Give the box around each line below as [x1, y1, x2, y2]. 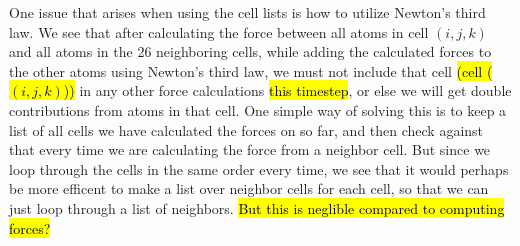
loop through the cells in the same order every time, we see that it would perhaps [9, 158, 509, 179]
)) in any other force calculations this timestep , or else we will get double [63, 80, 512, 101]
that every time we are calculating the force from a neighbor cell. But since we [9, 139, 491, 160]
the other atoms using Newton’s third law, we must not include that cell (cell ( [9, 60, 493, 81]
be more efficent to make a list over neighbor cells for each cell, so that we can [9, 178, 489, 199]
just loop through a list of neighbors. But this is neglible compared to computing [9, 197, 505, 218]
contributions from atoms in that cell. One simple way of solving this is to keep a [9, 99, 507, 120]
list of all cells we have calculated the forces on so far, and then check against [9, 119, 484, 140]
